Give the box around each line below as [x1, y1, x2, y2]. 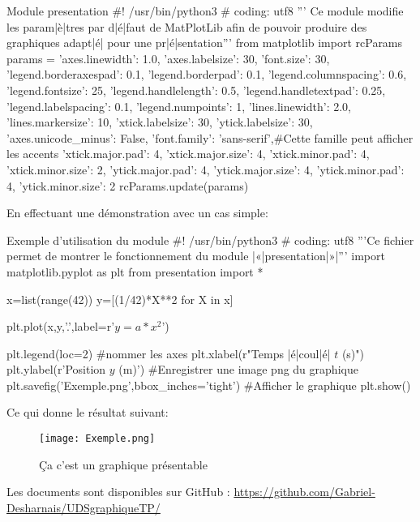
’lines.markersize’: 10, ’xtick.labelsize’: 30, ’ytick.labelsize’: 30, [6, 113, 313, 130]
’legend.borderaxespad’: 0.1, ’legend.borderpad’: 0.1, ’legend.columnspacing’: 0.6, [6, 66, 407, 83]
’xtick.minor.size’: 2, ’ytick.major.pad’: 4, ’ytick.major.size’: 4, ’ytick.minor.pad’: [6, 160, 405, 178]
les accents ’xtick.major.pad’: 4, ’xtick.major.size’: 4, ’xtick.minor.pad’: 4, [6, 145, 370, 162]
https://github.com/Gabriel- [234, 483, 375, 500]
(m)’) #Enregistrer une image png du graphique [118, 361, 358, 378]
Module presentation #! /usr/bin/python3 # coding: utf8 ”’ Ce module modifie [6, 2, 404, 19]
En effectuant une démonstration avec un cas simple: [6, 204, 268, 221]
